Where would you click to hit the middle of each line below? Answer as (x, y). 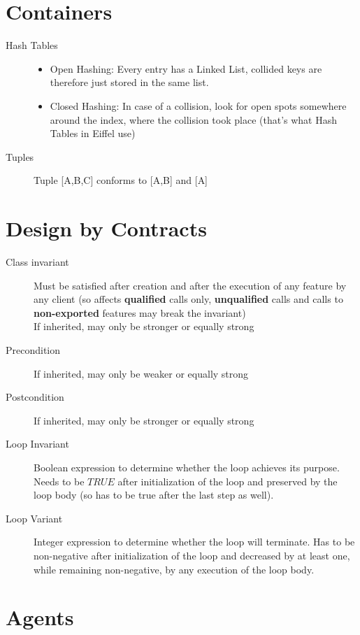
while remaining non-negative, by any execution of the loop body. (174, 569)
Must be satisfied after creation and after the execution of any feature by (190, 285)
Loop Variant (34, 518)
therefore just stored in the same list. (129, 82)
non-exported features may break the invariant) (140, 312)
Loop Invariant (37, 444)
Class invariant (37, 262)
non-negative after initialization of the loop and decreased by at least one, (192, 555)
